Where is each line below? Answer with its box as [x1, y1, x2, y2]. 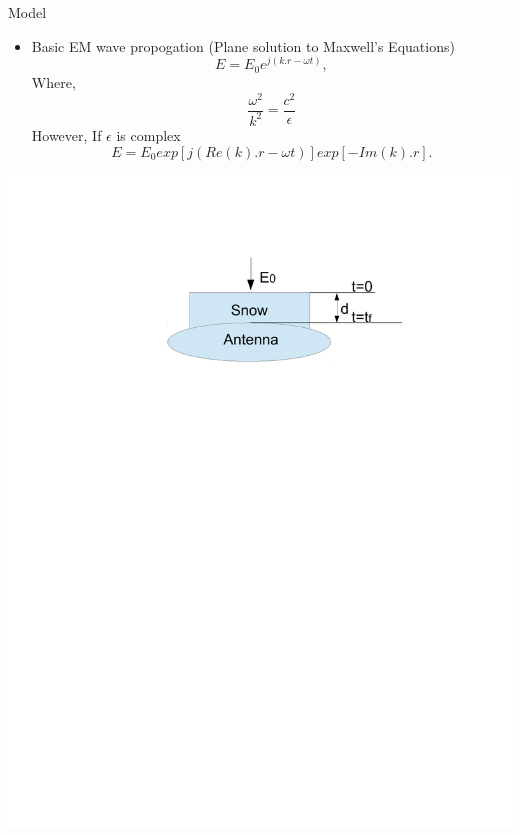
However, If [31, 124, 102, 145]
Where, [31, 71, 76, 92]
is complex [116, 124, 181, 145]
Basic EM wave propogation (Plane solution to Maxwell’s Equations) [31, 35, 455, 56]
